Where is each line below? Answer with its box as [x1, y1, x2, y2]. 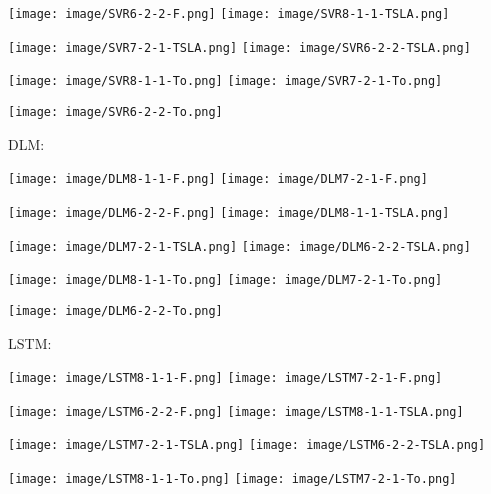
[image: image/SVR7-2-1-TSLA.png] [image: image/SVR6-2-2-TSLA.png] [8, 40, 471, 55]
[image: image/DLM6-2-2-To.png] [8, 303, 223, 318]
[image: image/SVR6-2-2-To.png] [8, 104, 223, 119]
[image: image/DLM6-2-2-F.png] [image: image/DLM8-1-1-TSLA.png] [8, 205, 450, 220]
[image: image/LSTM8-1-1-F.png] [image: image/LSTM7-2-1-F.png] [8, 371, 443, 386]
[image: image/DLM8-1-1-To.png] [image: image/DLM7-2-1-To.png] [8, 273, 443, 288]
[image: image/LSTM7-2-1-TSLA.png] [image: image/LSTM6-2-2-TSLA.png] [8, 438, 486, 453]
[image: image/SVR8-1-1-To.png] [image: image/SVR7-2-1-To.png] [8, 74, 443, 89]
